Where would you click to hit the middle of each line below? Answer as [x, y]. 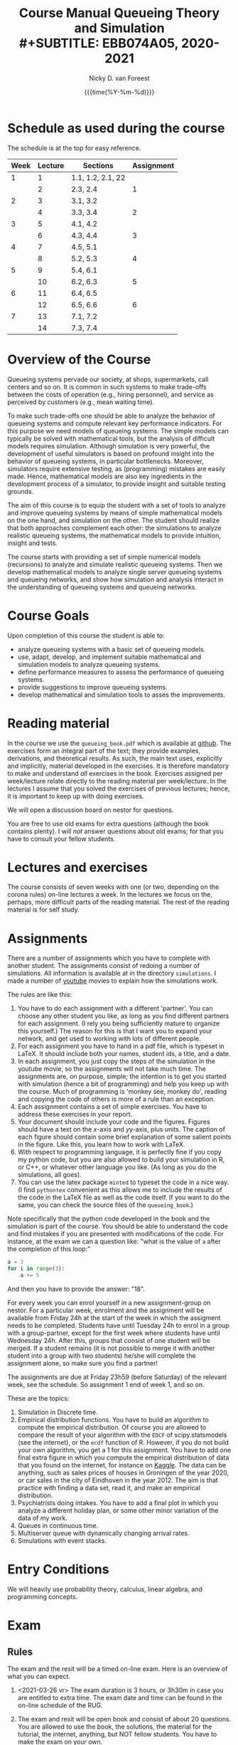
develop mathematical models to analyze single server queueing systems [115, 571]
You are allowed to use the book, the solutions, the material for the [115, 1726]
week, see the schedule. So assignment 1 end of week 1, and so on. [106, 1385]
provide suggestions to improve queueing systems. [93, 687]
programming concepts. [43, 1596]
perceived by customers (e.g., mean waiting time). [81, 402]
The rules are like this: [40, 995]
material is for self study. [44, 910]
